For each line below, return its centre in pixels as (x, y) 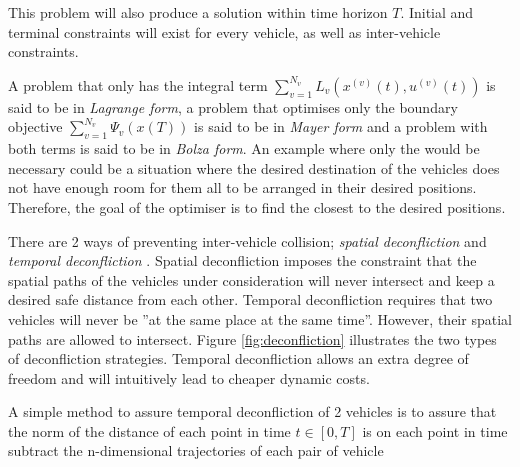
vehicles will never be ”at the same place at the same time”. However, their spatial (260, 318)
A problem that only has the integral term (138, 84)
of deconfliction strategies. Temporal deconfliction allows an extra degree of (238, 358)
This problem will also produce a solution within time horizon (198, 12)
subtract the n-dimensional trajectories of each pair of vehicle (196, 450)
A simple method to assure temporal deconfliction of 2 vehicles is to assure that (252, 411)
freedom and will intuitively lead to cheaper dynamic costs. (189, 377)
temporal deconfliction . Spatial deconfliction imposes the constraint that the (242, 260)
